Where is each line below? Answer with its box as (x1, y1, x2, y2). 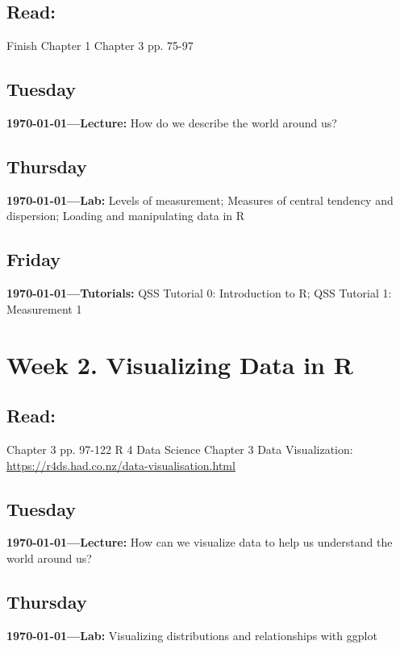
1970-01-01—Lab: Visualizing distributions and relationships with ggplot (6, 626, 377, 643)
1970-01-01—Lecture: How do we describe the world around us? (6, 114, 337, 131)
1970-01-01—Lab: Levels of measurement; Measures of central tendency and (6, 191, 394, 208)
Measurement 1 (6, 300, 82, 317)
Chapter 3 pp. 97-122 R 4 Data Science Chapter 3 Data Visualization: (6, 440, 353, 457)
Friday (6, 247, 61, 272)
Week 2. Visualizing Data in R (6, 347, 353, 381)
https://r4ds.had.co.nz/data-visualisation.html (6, 456, 235, 473)
